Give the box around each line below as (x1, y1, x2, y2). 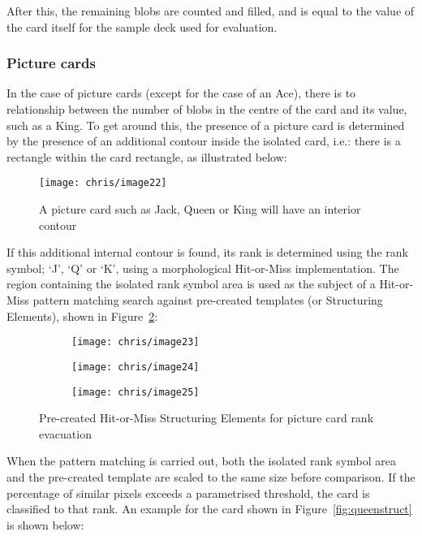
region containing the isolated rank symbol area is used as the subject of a (6, 275, 376, 292)
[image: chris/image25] (71, 386, 200, 398)
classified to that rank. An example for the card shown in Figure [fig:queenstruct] (6, 500, 412, 517)
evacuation (39, 425, 92, 442)
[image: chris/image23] (71, 336, 200, 348)
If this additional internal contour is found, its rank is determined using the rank (6, 244, 408, 261)
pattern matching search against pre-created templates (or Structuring (32, 292, 383, 308)
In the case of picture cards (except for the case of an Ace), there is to (6, 84, 356, 102)
